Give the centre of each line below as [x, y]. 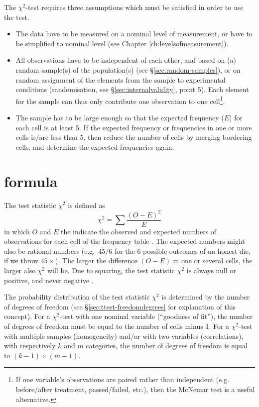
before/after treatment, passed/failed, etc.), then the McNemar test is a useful [135, 389]
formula [31, 181]
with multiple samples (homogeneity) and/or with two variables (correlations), [124, 336]
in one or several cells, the [213, 260]
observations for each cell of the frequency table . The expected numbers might [125, 241]
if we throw [21, 260]
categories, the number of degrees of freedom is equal [167, 346]
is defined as [87, 205]
